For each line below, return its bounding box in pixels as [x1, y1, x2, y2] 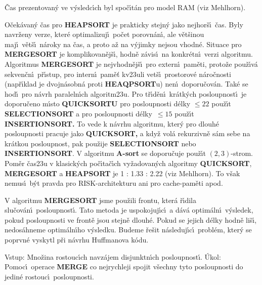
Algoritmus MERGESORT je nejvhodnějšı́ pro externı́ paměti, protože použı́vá [5, 58, 258, 69]
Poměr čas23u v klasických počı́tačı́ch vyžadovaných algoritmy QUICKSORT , [5, 157, 252, 168]
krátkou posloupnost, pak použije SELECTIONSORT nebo [5, 138, 196, 148]
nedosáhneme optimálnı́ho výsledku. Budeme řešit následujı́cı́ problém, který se [5, 224, 252, 235]
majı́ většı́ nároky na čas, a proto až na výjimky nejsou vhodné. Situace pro [5, 38, 242, 49]
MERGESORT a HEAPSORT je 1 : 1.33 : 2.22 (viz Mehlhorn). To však [5, 168, 240, 178]
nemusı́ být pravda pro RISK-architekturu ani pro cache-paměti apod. [5, 178, 223, 188]
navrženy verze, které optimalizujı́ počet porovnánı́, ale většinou [5, 29, 204, 39]
